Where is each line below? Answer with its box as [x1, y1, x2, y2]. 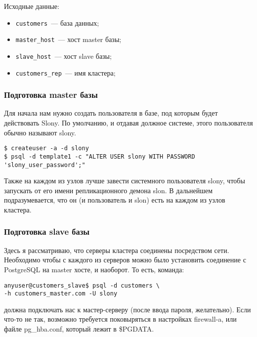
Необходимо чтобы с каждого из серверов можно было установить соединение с [4, 254, 246, 265]
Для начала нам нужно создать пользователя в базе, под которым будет [4, 108, 218, 118]
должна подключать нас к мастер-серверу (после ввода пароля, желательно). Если [4, 304, 251, 314]
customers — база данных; [15, 17, 99, 28]
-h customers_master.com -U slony [4, 290, 118, 297]
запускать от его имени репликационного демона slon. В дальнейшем [4, 185, 213, 195]
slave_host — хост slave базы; [15, 50, 112, 61]
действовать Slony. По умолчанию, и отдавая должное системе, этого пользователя [4, 118, 253, 128]
